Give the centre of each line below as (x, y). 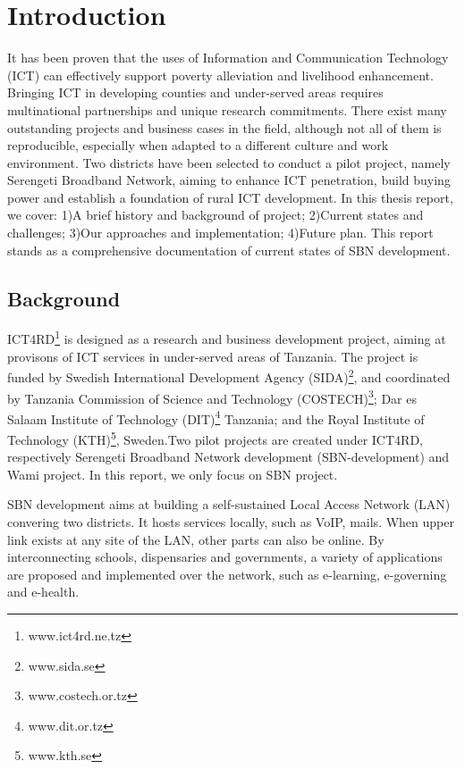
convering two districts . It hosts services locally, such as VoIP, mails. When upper (231, 522)
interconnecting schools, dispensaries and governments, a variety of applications (225, 557)
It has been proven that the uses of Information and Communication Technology (228, 58)
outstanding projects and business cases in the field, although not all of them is (224, 127)
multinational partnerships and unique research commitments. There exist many (227, 109)
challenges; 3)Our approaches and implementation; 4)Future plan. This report (220, 233)
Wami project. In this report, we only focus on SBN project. (173, 474)
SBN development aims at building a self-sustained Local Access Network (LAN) (229, 504)
